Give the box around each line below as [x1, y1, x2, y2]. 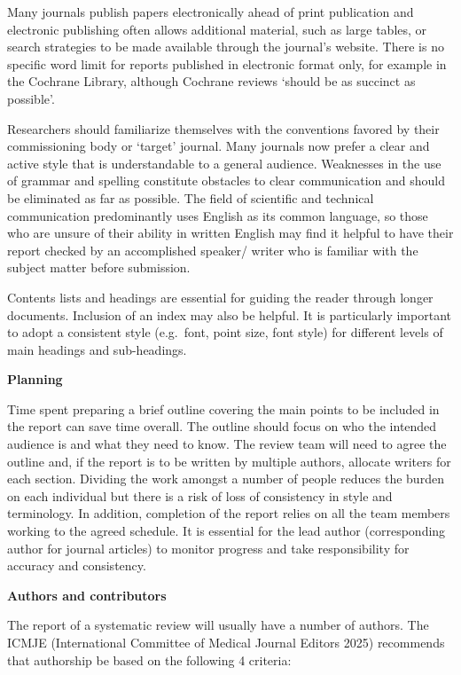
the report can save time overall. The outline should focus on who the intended [7, 417, 437, 436]
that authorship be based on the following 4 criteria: [7, 650, 292, 669]
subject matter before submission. [7, 258, 191, 277]
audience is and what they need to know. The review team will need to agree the [7, 435, 447, 453]
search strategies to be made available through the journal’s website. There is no [7, 37, 444, 56]
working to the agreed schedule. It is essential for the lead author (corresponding [7, 522, 446, 540]
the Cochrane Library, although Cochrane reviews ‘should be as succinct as [7, 72, 416, 90]
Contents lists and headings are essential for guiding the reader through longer [7, 287, 434, 306]
